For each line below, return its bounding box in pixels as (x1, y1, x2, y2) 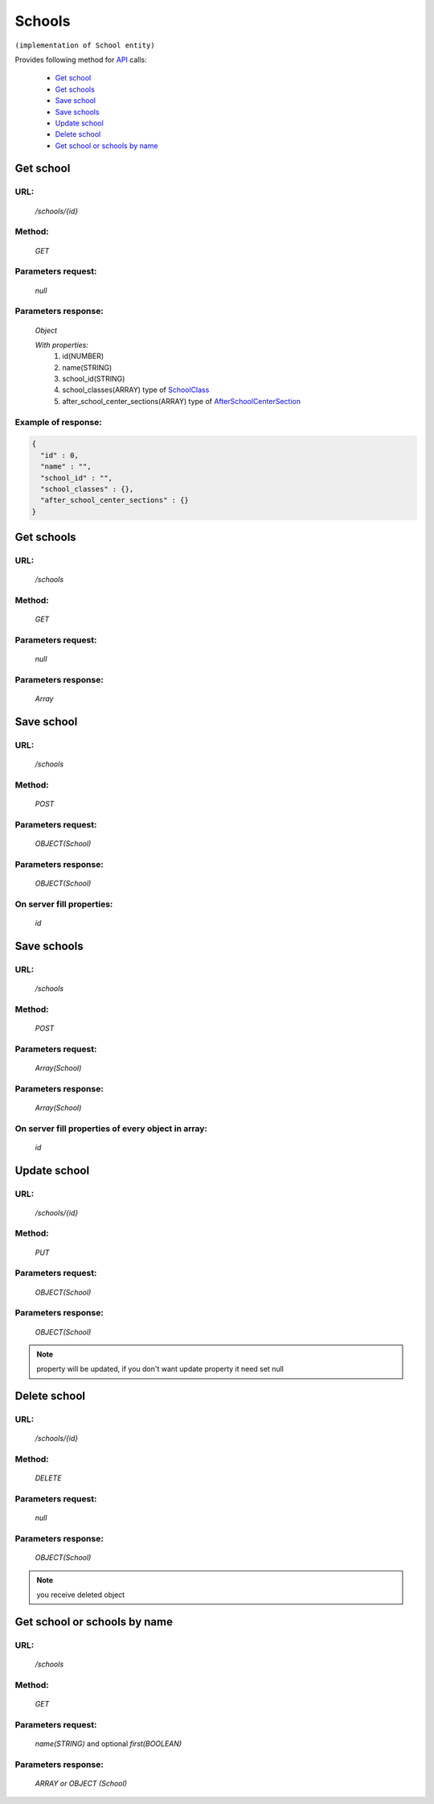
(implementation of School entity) (14, 40, 156, 50)
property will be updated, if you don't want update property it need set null (36, 1364, 285, 1374)
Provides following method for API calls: (14, 55, 148, 64)
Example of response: (14, 416, 102, 427)
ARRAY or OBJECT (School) (35, 1778, 128, 1788)
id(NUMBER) (62, 351, 104, 361)
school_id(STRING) (62, 374, 125, 384)
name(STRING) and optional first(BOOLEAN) (35, 1739, 182, 1748)
